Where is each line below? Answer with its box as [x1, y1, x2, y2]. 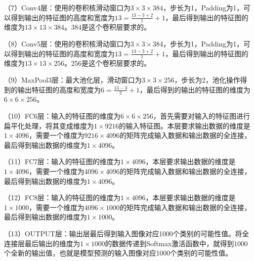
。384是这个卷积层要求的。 [64, 22, 151, 32]
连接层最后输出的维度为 [4, 238, 80, 248]
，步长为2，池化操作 [174, 75, 240, 85]
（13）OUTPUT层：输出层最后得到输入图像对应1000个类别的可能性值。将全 [4, 228, 249, 238]
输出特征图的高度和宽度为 [17, 84, 101, 94]
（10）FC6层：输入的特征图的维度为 [4, 111, 121, 121]
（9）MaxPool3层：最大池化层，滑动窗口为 [4, 75, 142, 85]
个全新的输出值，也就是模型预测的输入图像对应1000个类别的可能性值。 [4, 248, 232, 258]
